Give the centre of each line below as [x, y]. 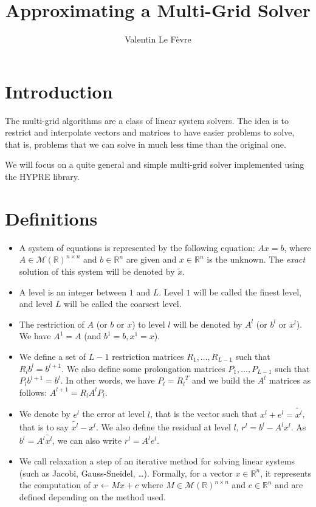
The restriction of [52, 324]
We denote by [45, 414]
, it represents [286, 473]
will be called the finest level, [247, 291]
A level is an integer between [73, 291]
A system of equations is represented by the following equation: [137, 247]
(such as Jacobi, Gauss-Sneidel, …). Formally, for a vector [126, 473]
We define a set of [53, 356]
